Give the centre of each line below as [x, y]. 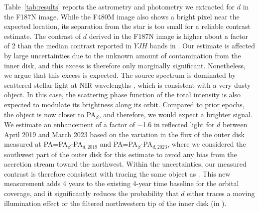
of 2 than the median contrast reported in [68, 46]
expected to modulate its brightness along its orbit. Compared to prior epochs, [124, 104]
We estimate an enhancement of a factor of [69, 124]
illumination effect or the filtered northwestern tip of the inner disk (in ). [115, 203]
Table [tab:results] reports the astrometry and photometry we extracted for [120, 6]
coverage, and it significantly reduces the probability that [91, 193]
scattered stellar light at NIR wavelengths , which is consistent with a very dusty [128, 85]
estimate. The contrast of [43, 36]
